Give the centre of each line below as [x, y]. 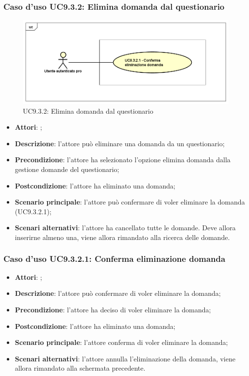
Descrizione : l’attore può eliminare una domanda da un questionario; [120, 143]
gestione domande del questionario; [67, 169]
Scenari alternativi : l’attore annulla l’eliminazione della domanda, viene [125, 358]
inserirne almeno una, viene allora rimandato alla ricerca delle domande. [122, 237]
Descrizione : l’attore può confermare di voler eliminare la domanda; [118, 293]
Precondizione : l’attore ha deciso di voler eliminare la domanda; [113, 309]
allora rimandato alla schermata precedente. [80, 368]
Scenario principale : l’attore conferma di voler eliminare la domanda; [121, 342]
